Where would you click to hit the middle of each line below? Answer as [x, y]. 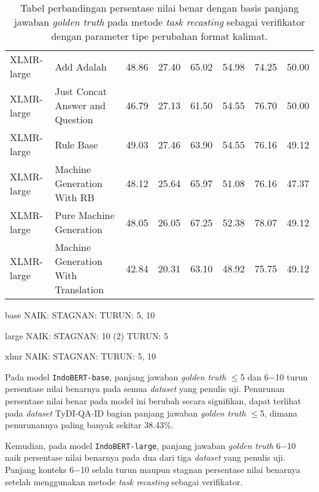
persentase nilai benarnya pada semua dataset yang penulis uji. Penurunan [145, 389]
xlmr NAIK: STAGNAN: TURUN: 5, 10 [81, 356]
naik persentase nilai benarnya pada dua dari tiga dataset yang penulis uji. [145, 457]
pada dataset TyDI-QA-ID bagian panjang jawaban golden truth [125, 413]
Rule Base [76, 144]
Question [74, 119]
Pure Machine [85, 215]
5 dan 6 [254, 376]
